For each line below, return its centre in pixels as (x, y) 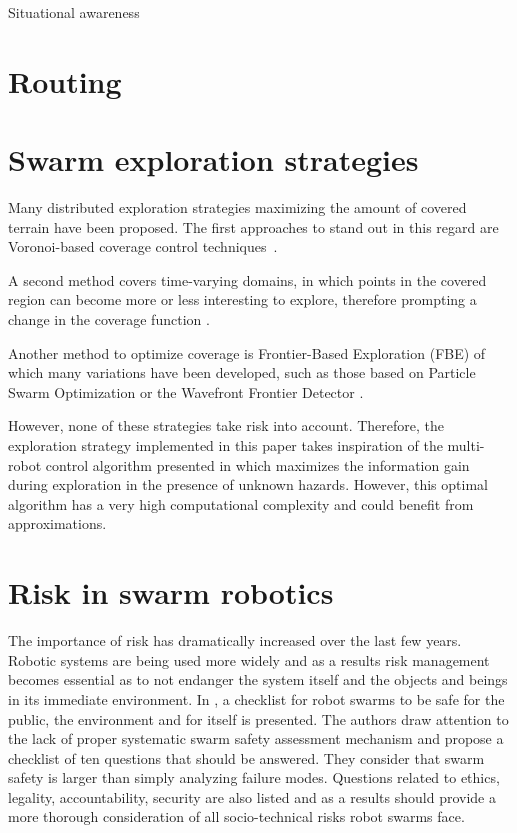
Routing (65, 80)
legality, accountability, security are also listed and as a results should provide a (252, 796)
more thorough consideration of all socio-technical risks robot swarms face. (236, 816)
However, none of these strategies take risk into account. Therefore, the (226, 425)
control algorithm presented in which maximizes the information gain (257, 464)
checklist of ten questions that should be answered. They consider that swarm (246, 757)
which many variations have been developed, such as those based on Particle (242, 372)
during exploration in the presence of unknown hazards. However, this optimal (248, 484)
